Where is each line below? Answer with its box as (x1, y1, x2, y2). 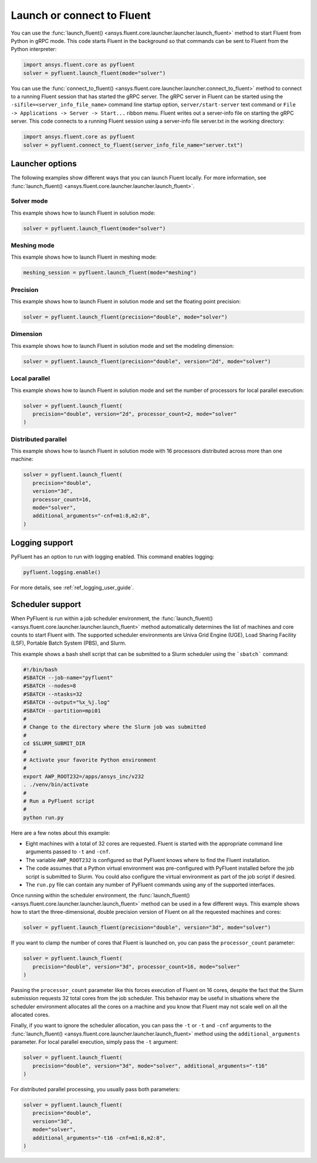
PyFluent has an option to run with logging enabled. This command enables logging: (11, 553, 214, 561)
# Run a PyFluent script (23, 797, 95, 805)
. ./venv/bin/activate (23, 782, 89, 788)
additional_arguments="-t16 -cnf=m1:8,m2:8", (32, 1134, 166, 1141)
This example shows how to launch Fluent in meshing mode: (11, 253, 157, 261)
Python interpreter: (11, 46, 57, 53)
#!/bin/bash (23, 666, 58, 673)
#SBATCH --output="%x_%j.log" (23, 699, 110, 706)
